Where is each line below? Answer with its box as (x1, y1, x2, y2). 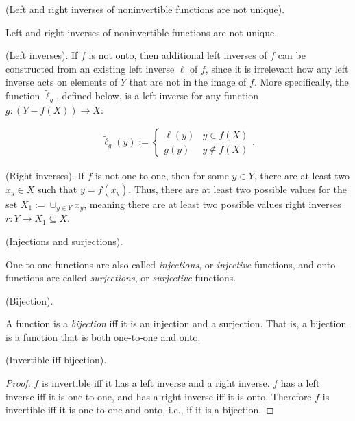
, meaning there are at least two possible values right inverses (84, 196, 341, 211)
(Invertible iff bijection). (5, 353, 107, 367)
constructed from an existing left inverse (5, 61, 175, 75)
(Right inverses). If (5, 168, 84, 183)
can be (278, 48, 306, 62)
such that (37, 181, 77, 196)
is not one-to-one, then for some (95, 168, 229, 183)
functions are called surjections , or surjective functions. (5, 270, 236, 285)
